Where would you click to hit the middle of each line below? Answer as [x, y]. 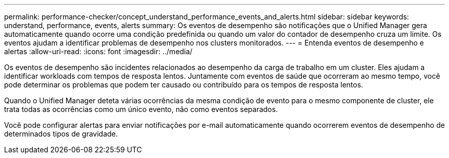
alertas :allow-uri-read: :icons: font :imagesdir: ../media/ [98, 51]
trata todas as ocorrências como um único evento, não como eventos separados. [141, 109]
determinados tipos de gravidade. [61, 134]
